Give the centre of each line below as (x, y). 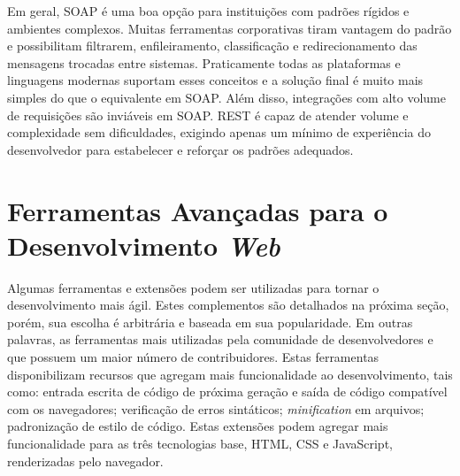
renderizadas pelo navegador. (85, 461)
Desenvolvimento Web (144, 245)
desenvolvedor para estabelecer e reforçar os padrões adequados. (180, 149)
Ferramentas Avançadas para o (198, 210)
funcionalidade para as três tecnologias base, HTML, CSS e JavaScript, (200, 443)
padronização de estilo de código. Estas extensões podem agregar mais (198, 426)
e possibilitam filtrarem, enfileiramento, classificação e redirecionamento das (212, 46)
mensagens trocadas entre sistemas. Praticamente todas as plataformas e (204, 62)
